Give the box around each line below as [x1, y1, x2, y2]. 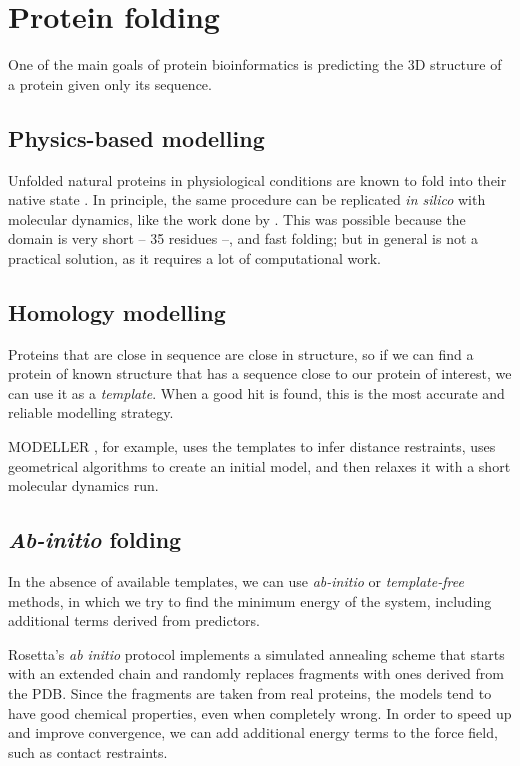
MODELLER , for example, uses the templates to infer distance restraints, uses [8, 436, 496, 457]
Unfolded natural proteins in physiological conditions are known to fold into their [8, 169, 507, 190]
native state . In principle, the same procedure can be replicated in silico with [8, 189, 486, 210]
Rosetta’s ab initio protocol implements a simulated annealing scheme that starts [8, 643, 505, 664]
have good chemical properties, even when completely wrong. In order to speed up [8, 702, 512, 723]
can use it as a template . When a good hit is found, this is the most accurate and [8, 382, 505, 403]
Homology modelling [8, 296, 226, 327]
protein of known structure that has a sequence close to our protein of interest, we [8, 363, 512, 384]
